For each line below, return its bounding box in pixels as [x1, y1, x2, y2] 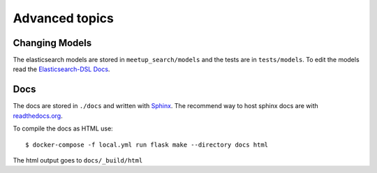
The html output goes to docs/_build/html [13, 156, 143, 164]
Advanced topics [13, 10, 114, 26]
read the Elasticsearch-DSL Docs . [13, 65, 110, 73]
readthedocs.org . [13, 112, 63, 120]
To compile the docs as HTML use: [13, 124, 113, 133]
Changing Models [13, 37, 92, 49]
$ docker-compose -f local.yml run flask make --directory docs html [25, 140, 269, 149]
